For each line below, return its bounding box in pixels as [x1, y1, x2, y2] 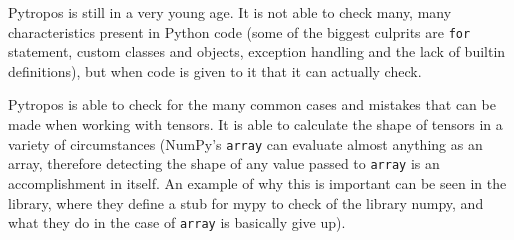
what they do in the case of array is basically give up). [8, 212, 346, 233]
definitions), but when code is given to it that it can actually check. [8, 60, 422, 81]
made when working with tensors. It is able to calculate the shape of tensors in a [8, 114, 503, 135]
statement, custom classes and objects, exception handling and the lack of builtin [8, 41, 506, 62]
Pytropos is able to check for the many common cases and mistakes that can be [8, 94, 496, 115]
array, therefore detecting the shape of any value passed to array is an [8, 153, 440, 174]
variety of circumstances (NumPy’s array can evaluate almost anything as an [8, 133, 483, 154]
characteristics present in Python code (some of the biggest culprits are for [8, 21, 471, 42]
